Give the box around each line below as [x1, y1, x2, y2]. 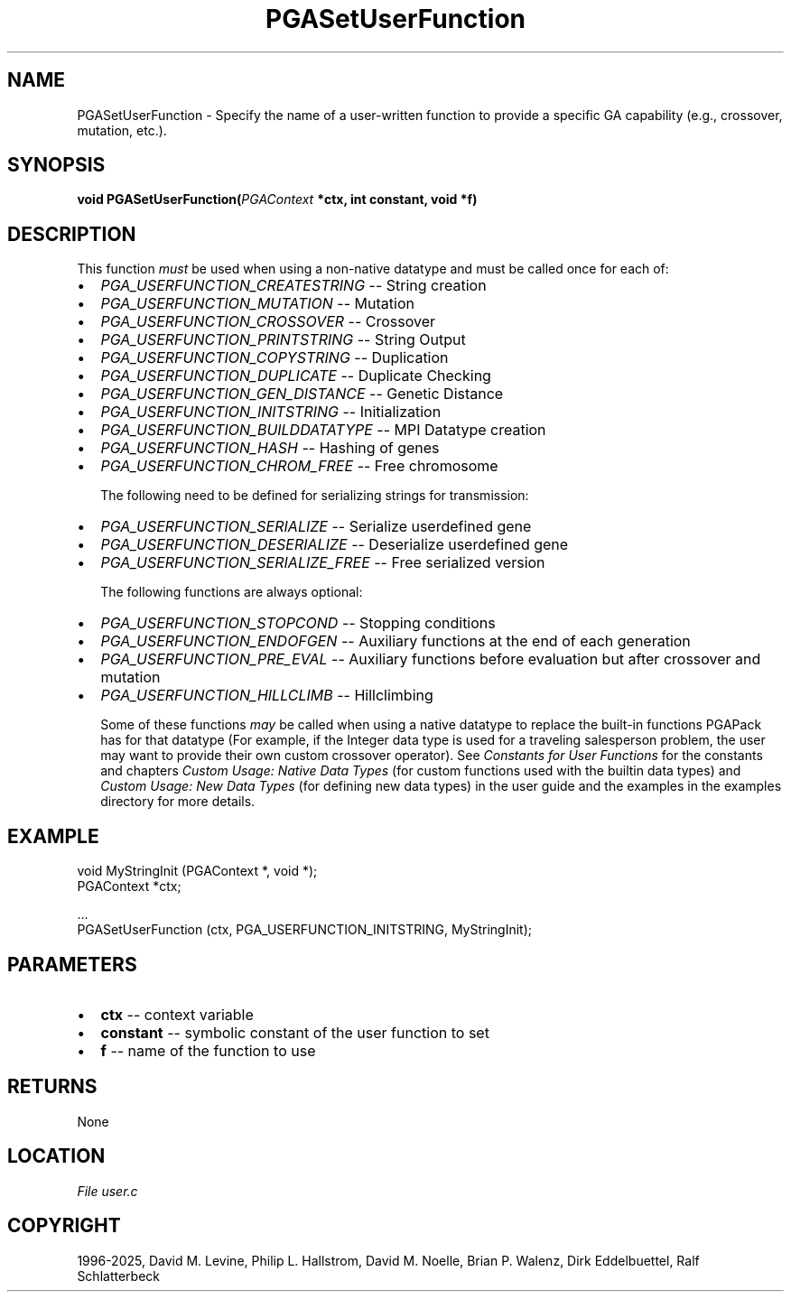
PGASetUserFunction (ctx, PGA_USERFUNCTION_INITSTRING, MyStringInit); [77, 922, 533, 938]
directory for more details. [100, 793, 256, 810]
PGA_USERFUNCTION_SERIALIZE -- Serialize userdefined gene [100, 517, 532, 536]
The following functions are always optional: [100, 584, 363, 600]
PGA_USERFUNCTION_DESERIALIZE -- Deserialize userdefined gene [100, 535, 569, 554]
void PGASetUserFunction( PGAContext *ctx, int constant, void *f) [77, 191, 478, 208]
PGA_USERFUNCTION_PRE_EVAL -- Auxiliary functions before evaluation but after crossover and [100, 650, 761, 669]
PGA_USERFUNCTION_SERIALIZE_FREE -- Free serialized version [100, 553, 545, 572]
